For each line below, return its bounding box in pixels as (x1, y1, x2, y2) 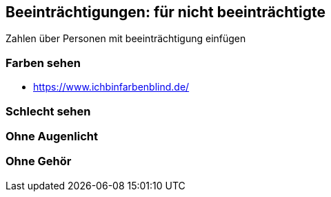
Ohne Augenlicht (6, 129, 98, 143)
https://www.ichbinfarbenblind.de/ (33, 81, 190, 93)
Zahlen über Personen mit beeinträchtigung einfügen (6, 32, 246, 45)
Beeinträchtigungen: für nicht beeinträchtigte (6, 3, 325, 21)
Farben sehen (6, 55, 81, 70)
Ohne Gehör (6, 154, 72, 169)
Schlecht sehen (6, 104, 91, 118)
